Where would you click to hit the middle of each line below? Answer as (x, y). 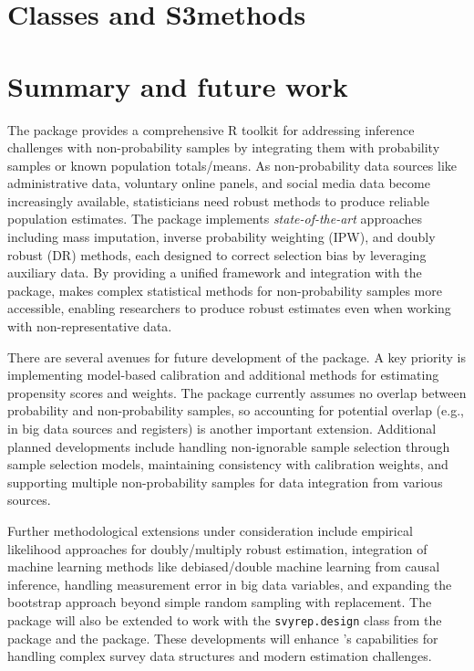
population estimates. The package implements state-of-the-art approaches (215, 219)
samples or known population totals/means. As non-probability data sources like (232, 165)
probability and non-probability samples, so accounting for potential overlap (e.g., (236, 410)
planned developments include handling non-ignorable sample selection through (229, 446)
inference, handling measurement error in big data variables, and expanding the (230, 584)
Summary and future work (178, 85)
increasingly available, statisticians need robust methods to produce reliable (219, 200)
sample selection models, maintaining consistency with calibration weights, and (228, 464)
